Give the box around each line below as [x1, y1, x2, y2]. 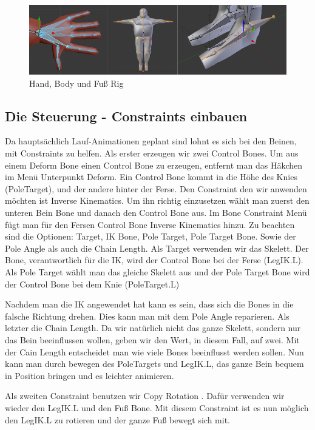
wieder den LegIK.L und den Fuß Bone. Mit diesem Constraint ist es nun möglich [5, 401, 309, 414]
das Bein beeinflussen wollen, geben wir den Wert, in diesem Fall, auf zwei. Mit [5, 333, 300, 346]
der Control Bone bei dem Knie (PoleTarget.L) [5, 277, 180, 290]
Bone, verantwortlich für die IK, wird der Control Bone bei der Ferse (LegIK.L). [5, 254, 303, 266]
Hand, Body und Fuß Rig [29, 76, 124, 89]
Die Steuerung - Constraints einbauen [5, 106, 248, 125]
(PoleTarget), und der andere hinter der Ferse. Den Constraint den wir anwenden [5, 182, 307, 195]
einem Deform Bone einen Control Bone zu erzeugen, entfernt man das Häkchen [5, 158, 302, 171]
